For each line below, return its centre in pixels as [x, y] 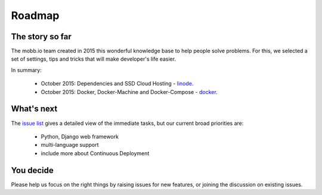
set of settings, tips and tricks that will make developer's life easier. [93, 59]
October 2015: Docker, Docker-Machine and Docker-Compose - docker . [129, 92]
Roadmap [35, 15]
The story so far [41, 37]
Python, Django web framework [80, 136]
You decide [32, 170]
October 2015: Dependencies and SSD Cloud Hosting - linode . [117, 84]
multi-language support [70, 145]
